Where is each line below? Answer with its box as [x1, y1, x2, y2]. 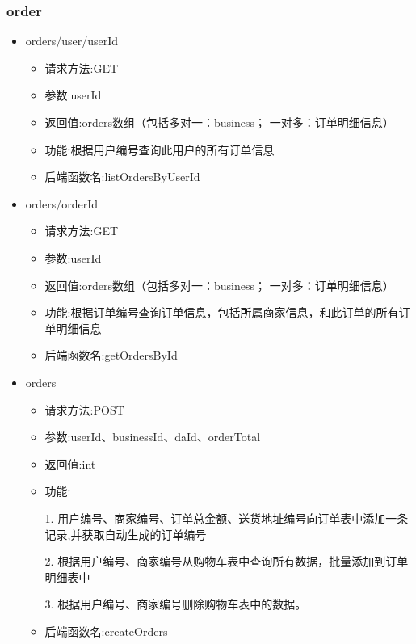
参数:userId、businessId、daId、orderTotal [44, 428, 261, 445]
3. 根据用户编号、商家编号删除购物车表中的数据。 [44, 596, 307, 612]
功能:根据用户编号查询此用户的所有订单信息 [44, 141, 275, 158]
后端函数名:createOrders [44, 622, 168, 639]
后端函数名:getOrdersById [44, 347, 178, 364]
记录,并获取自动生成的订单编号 [44, 525, 207, 542]
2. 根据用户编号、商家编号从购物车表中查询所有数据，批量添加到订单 [44, 553, 409, 570]
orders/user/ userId [25, 32, 119, 49]
